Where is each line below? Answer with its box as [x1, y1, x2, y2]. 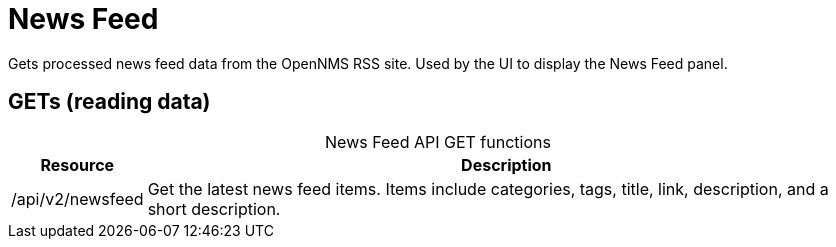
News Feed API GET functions [325, 131, 551, 152]
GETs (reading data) [8, 89, 211, 115]
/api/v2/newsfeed [11, 188, 144, 209]
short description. [147, 198, 281, 219]
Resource [40, 154, 115, 175]
